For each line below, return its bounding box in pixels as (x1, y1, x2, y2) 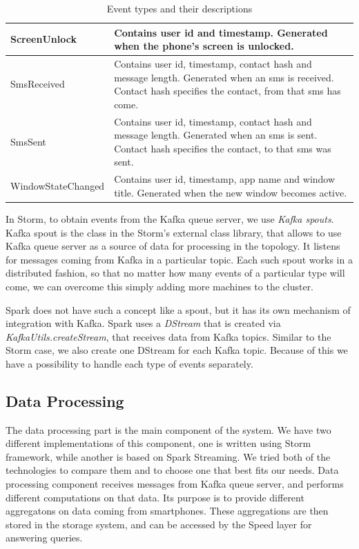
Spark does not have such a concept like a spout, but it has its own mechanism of (6, 302, 351, 317)
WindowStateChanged (10, 179, 105, 193)
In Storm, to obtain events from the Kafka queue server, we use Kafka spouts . (6, 211, 334, 226)
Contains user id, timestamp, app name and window (114, 172, 336, 186)
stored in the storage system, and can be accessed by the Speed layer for (6, 517, 312, 531)
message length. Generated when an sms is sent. (114, 128, 318, 142)
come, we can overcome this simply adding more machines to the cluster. (6, 279, 314, 293)
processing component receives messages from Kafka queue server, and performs (6, 477, 344, 491)
